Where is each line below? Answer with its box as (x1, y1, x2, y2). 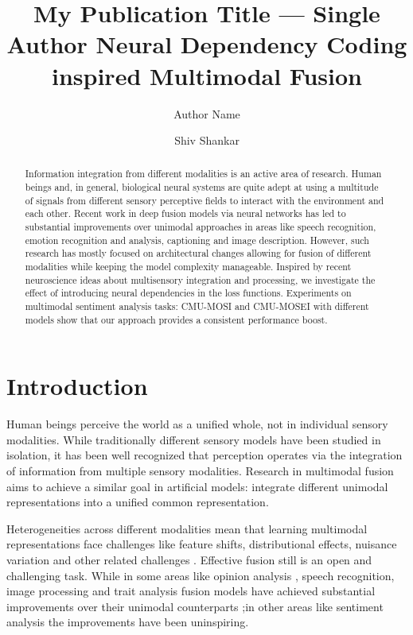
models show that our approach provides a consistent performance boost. (25, 312, 328, 326)
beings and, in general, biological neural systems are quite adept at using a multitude (25, 180, 379, 194)
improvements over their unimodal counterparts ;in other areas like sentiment (6, 598, 384, 614)
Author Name (173, 105, 240, 122)
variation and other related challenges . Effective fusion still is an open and (6, 552, 372, 568)
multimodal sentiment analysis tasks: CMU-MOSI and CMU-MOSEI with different (25, 300, 369, 313)
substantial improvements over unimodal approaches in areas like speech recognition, (25, 220, 376, 234)
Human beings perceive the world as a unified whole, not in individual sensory (6, 416, 388, 432)
